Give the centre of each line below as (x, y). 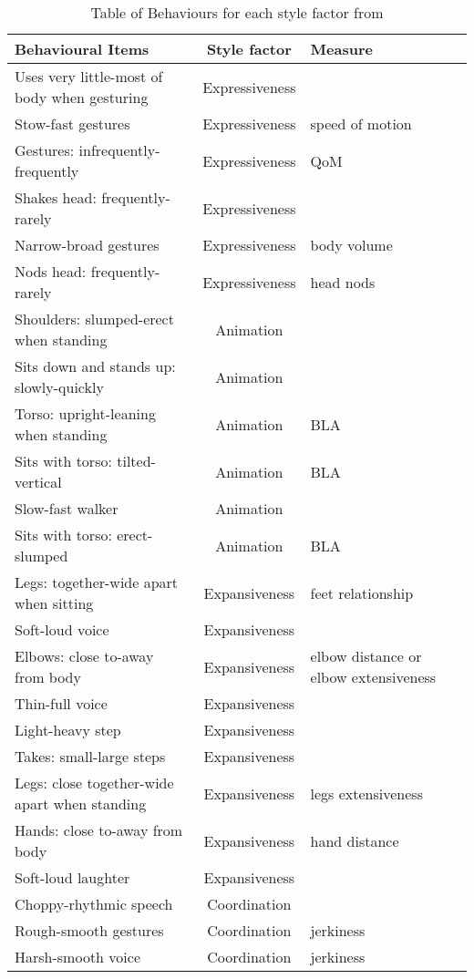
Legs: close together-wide (94, 783)
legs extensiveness (366, 793)
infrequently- (119, 150)
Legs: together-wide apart (97, 582)
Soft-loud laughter (72, 877)
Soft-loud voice (62, 629)
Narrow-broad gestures (87, 245)
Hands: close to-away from (99, 830)
